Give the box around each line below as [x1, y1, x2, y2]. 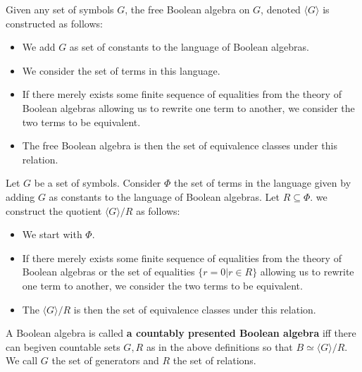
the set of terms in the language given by [174, 175, 351, 190]
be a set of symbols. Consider [34, 175, 161, 190]
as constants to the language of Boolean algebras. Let [49, 189, 280, 204]
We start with [22, 227, 82, 242]
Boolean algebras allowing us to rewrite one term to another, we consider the [22, 100, 355, 115]
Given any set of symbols [6, 2, 114, 16]
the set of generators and [51, 353, 159, 368]
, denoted [261, 2, 301, 16]
